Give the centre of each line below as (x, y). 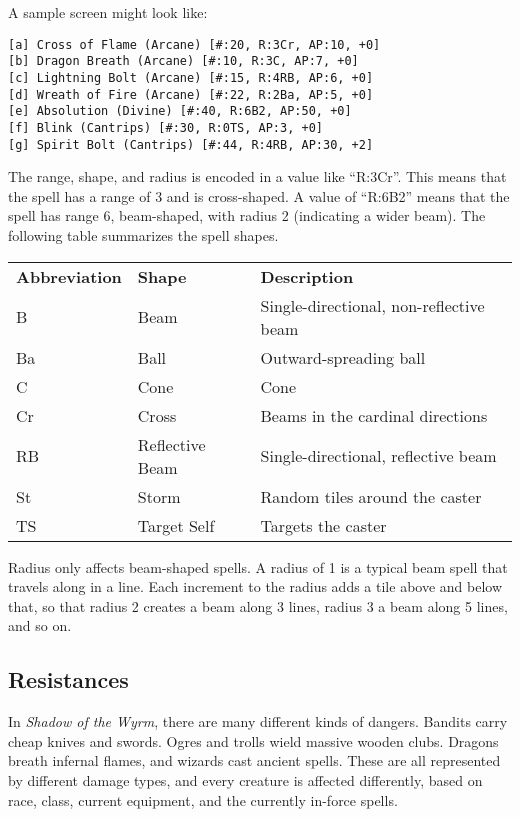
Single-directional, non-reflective (372, 305)
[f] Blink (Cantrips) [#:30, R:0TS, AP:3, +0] (165, 127)
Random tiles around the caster (371, 496)
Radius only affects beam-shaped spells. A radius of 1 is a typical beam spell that (258, 566)
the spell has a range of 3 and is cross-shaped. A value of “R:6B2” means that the (259, 195)
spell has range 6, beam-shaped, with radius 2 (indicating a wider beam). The (247, 215)
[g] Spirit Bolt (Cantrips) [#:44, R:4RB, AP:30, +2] (191, 144)
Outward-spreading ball (343, 357)
